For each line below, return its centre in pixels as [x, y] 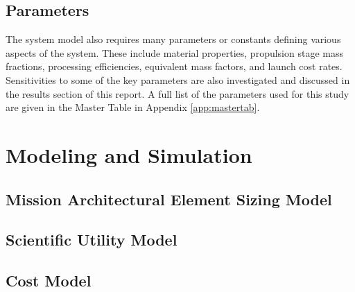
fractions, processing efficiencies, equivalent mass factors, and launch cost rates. [174, 66]
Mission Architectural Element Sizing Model [169, 199]
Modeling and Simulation [129, 154]
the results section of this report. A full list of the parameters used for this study [177, 93]
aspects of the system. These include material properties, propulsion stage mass [174, 52]
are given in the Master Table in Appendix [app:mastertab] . [133, 107]
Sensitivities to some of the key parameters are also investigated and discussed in [178, 79]
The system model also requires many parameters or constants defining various [173, 39]
